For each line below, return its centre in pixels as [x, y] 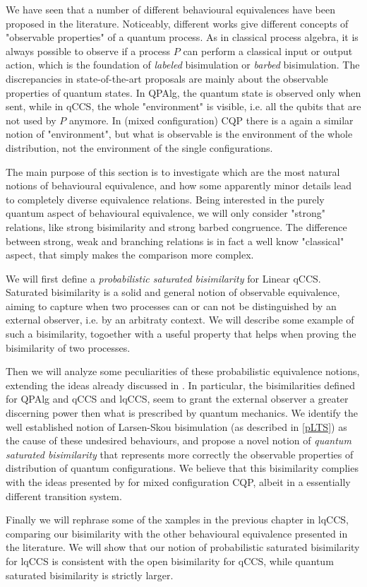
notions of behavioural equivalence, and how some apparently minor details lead [179, 185]
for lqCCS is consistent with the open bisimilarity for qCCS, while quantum [170, 561]
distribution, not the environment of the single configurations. [139, 147]
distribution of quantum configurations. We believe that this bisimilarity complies [182, 468]
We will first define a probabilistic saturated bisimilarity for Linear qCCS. [163, 278]
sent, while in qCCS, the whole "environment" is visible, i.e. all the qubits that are [183, 106]
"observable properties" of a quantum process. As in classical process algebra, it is [182, 37]
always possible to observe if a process [88, 51]
